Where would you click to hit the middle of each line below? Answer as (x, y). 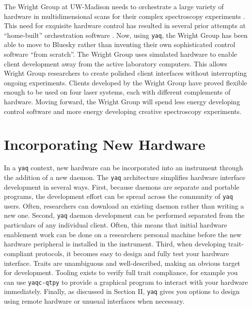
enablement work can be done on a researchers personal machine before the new (123, 234)
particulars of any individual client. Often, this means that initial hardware (116, 225)
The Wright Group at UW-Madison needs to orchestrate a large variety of (114, 6)
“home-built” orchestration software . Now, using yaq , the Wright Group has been (126, 35)
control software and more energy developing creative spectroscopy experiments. (123, 111)
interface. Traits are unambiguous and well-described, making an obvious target (122, 263)
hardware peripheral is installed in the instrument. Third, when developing (115, 244)
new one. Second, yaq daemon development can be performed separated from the (124, 215)
